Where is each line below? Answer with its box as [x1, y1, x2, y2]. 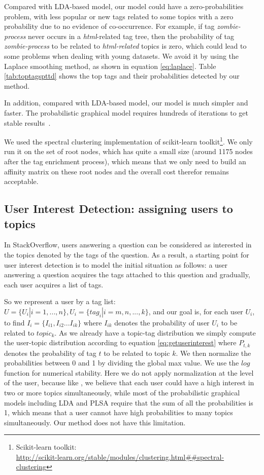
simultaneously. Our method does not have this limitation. [4, 417, 186, 427]
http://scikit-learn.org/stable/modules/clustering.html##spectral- [16, 451, 224, 462]
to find [4, 317, 25, 327]
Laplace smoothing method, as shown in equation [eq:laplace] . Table [4, 60, 216, 71]
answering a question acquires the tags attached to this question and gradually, [4, 269, 250, 280]
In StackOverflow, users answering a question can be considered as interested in [4, 239, 252, 250]
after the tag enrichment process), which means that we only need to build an [4, 156, 246, 166]
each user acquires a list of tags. [4, 279, 104, 289]
